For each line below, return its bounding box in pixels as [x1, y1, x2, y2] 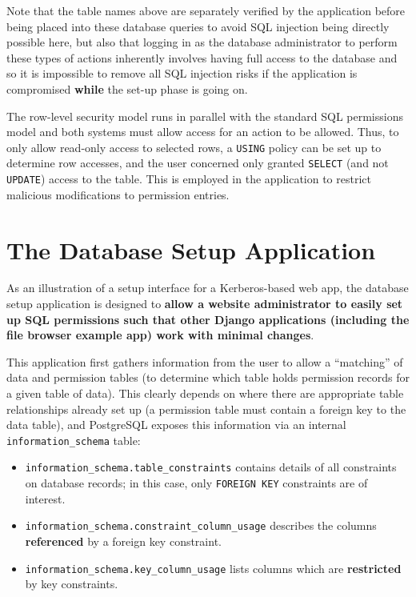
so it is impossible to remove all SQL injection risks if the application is [6, 65, 358, 82]
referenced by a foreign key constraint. [25, 533, 222, 549]
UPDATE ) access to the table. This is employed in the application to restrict [6, 170, 371, 187]
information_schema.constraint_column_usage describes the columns [25, 517, 377, 534]
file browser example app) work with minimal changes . [6, 327, 314, 343]
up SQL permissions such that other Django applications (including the [6, 311, 410, 327]
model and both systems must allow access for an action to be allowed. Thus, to [6, 123, 399, 140]
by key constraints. [25, 575, 118, 592]
